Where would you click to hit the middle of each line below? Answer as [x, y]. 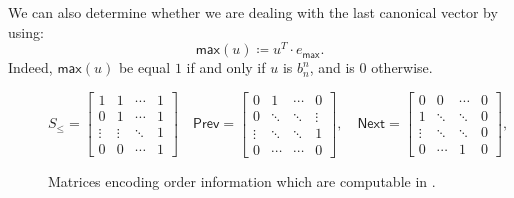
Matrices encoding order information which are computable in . [242, 180]
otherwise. [402, 67]
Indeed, [30, 67]
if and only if [226, 67]
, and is [332, 67]
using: [26, 31]
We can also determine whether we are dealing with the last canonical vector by [253, 12]
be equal [144, 67]
